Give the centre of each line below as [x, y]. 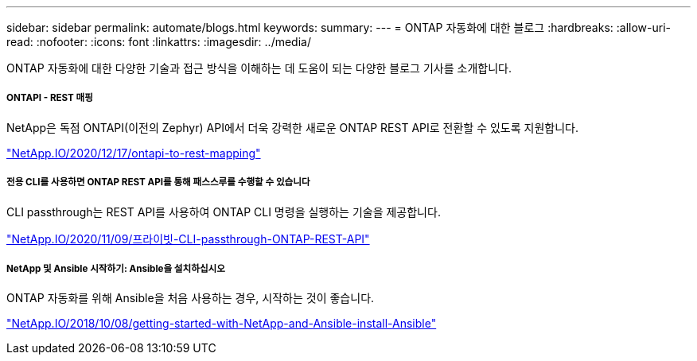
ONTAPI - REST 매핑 [50, 98]
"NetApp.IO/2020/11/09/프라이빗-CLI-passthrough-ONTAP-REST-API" [188, 239]
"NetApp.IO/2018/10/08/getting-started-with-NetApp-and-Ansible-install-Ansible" [222, 324]
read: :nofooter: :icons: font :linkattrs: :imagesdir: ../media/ [159, 42]
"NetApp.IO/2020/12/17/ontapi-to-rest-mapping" [134, 153]
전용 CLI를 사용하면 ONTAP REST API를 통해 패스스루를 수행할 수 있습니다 [158, 182]
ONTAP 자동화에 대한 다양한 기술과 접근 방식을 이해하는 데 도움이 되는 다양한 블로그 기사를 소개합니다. [259, 68]
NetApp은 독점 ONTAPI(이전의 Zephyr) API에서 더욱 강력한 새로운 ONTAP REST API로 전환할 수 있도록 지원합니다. [292, 127]
